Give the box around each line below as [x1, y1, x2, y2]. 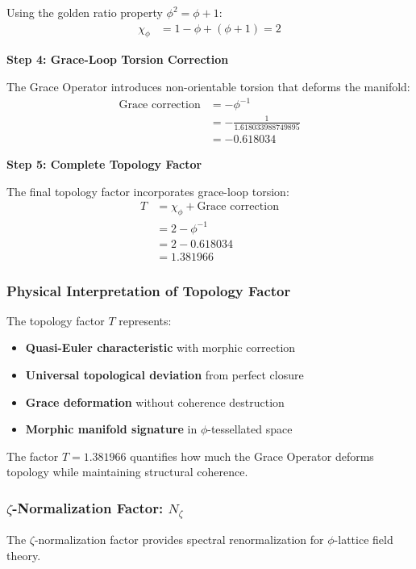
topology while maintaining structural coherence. [6, 463, 248, 480]
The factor [6, 447, 59, 464]
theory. [6, 546, 41, 563]
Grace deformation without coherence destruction [25, 393, 285, 410]
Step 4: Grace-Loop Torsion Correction [6, 51, 229, 68]
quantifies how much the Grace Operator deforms [130, 447, 374, 464]
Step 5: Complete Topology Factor [6, 156, 202, 173]
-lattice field [334, 531, 393, 548]
